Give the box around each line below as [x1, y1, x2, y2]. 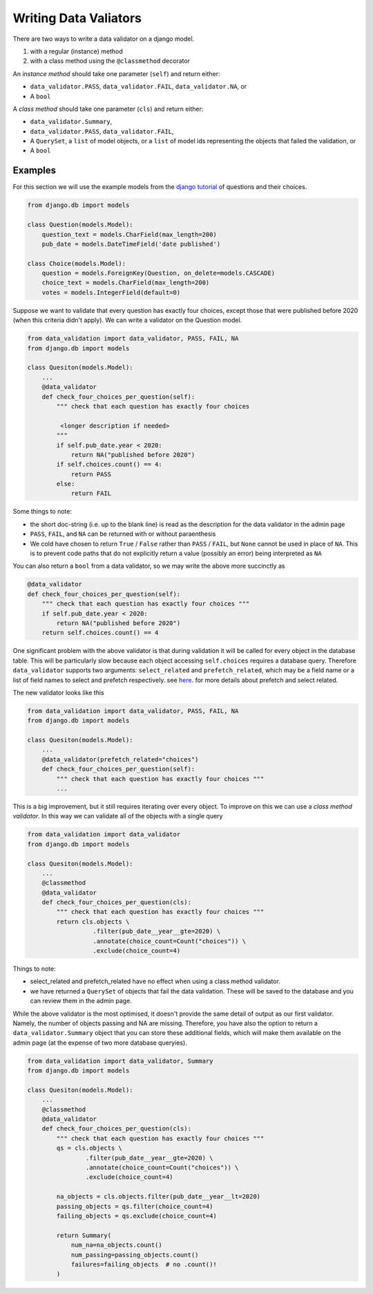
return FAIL [70, 489, 112, 498]
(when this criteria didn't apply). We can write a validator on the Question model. [12, 316, 242, 325]
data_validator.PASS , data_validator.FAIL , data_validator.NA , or [30, 82, 247, 91]
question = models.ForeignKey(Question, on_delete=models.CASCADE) [41, 269, 276, 277]
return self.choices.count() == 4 [41, 629, 159, 637]
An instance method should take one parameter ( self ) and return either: [12, 69, 220, 78]
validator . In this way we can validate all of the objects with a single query [12, 812, 223, 820]
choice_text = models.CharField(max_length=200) [41, 279, 210, 287]
